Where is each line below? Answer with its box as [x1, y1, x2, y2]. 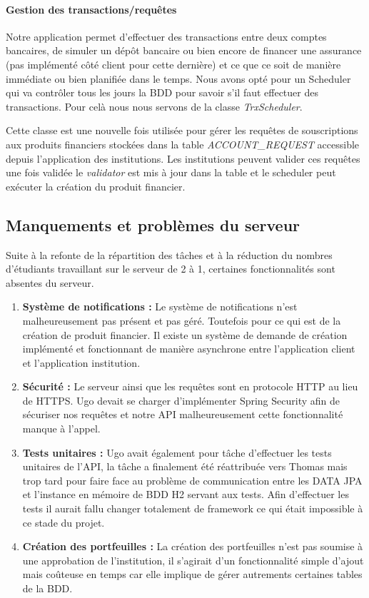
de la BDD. [22, 581, 73, 595]
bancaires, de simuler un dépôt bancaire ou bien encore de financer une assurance [6, 43, 362, 58]
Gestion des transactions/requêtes [6, 1, 177, 16]
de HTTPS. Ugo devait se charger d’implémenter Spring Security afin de [22, 392, 340, 407]
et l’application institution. [22, 355, 141, 370]
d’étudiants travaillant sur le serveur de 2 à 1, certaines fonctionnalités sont [6, 261, 335, 276]
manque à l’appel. [22, 421, 101, 436]
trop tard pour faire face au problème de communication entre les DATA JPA [22, 472, 363, 487]
